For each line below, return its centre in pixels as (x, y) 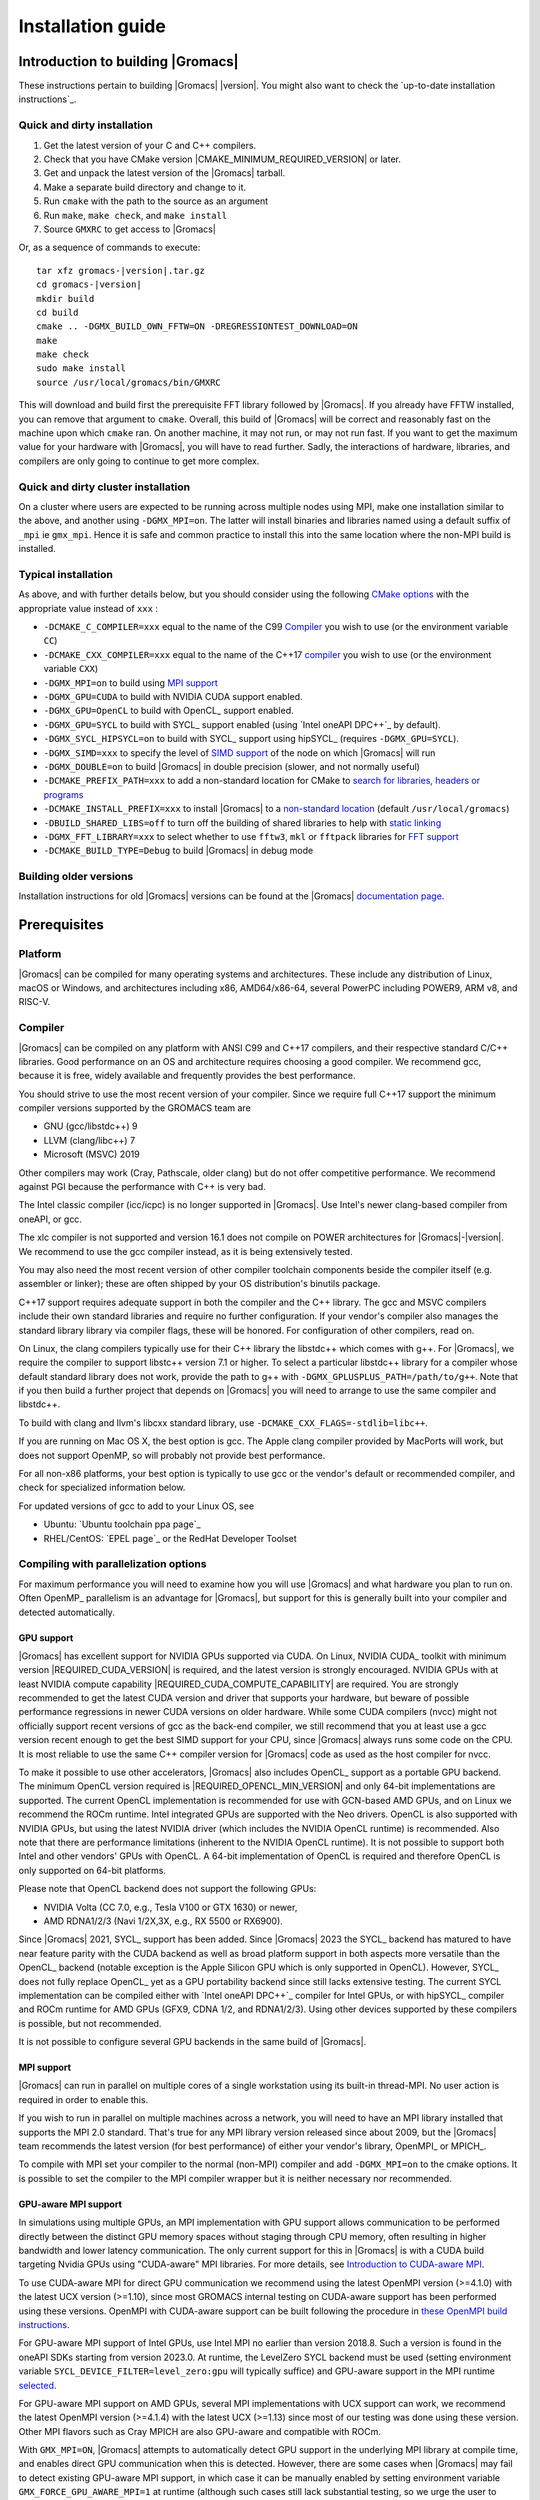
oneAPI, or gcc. (50, 1219)
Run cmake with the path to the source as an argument (156, 201)
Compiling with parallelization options (112, 1564)
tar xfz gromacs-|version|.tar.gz (120, 270)
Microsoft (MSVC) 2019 (91, 1154)
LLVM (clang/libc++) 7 (89, 1140)
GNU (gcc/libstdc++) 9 (90, 1126)
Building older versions (76, 877)
